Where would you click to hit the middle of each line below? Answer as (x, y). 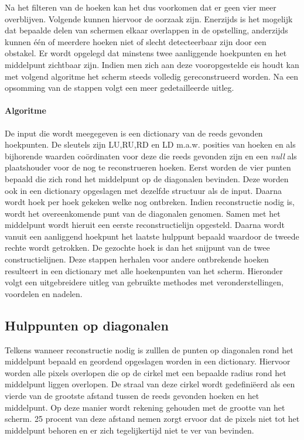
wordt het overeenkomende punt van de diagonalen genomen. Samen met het (143, 213)
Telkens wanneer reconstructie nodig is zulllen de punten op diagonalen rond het (149, 349)
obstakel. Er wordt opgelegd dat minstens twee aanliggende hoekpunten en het (146, 53)
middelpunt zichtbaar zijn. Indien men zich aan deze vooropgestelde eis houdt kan (152, 64)
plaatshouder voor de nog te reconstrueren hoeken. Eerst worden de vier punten (148, 167)
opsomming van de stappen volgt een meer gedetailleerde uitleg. (119, 88)
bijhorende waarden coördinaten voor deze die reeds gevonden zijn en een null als (151, 156)
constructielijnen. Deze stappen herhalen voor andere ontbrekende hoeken (137, 259)
